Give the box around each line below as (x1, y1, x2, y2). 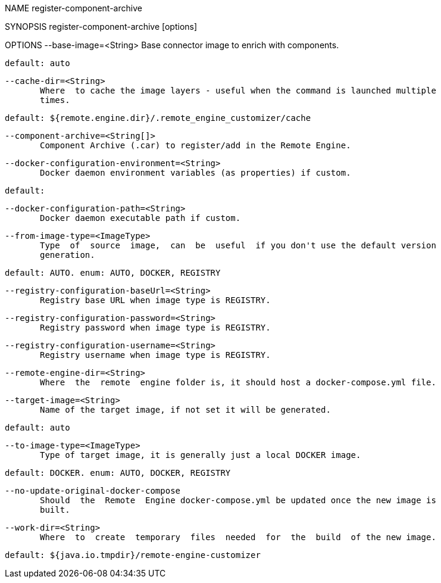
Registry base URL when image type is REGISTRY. (40, 295, 271, 305)
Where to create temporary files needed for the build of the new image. (40, 532, 436, 542)
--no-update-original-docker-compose (5, 486, 181, 495)
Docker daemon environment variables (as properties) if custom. (40, 168, 351, 177)
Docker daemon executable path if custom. (40, 213, 241, 223)
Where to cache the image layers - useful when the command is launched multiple (40, 86, 436, 95)
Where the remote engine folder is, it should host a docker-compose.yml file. (40, 378, 436, 387)
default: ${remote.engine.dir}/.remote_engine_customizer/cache (5, 113, 311, 123)
